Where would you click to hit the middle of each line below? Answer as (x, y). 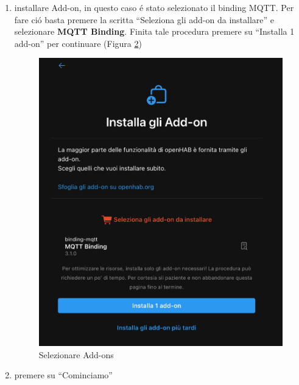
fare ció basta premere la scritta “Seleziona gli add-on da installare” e (144, 19)
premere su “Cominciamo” (63, 375)
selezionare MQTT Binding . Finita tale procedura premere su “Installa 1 (154, 31)
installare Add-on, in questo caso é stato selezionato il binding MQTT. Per (154, 7)
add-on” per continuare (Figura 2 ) (78, 43)
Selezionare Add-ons (76, 354)
